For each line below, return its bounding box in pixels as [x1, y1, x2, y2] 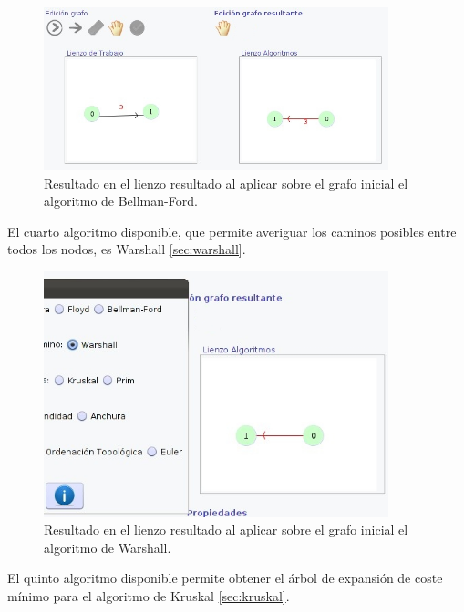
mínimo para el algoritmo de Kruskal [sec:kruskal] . [7, 586, 290, 606]
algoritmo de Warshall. [44, 537, 171, 556]
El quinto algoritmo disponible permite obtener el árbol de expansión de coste [7, 568, 443, 587]
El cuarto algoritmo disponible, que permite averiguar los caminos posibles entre [7, 221, 457, 240]
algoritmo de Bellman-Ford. [44, 191, 198, 210]
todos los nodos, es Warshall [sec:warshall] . [7, 240, 246, 259]
